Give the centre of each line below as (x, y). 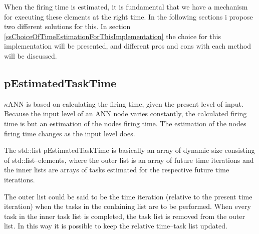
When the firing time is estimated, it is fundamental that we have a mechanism (126, 7)
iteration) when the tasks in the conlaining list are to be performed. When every (127, 206)
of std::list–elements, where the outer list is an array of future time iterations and (129, 160)
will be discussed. (31, 55)
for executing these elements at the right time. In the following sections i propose (128, 16)
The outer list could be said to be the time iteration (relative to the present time (128, 196)
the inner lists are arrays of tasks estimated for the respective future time (117, 170)
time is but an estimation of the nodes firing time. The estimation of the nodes (125, 123)
